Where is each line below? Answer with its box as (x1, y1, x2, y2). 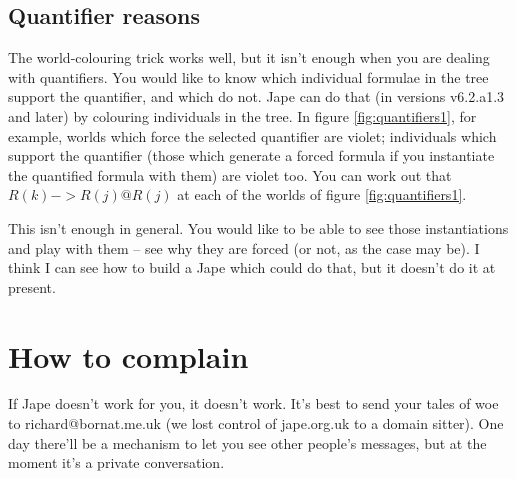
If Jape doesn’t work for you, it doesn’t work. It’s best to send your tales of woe (8, 393, 499, 414)
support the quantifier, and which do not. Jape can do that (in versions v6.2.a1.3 (8, 86, 505, 107)
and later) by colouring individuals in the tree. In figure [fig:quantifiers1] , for (8, 105, 477, 126)
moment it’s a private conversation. (8, 452, 225, 473)
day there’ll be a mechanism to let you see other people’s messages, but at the (8, 432, 487, 453)
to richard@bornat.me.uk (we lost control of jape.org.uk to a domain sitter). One (8, 413, 504, 434)
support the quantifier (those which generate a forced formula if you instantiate (8, 145, 495, 166)
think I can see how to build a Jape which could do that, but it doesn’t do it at (8, 257, 496, 278)
